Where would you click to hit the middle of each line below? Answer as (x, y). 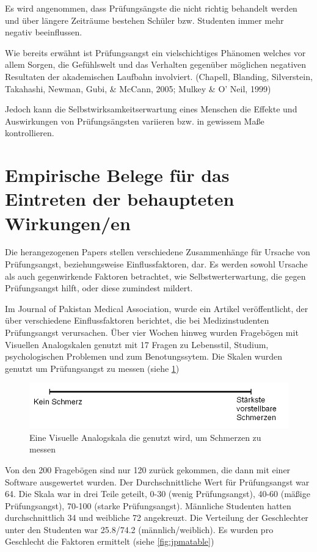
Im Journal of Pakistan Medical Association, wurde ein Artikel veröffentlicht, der (157, 308)
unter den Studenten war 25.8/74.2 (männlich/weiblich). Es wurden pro (139, 529)
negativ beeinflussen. (44, 32)
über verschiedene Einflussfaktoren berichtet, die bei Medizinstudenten (137, 320)
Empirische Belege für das (117, 175)
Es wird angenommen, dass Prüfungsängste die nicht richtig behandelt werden (151, 8)
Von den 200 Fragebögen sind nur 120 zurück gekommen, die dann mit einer (148, 469)
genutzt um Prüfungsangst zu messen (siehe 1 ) (92, 368)
